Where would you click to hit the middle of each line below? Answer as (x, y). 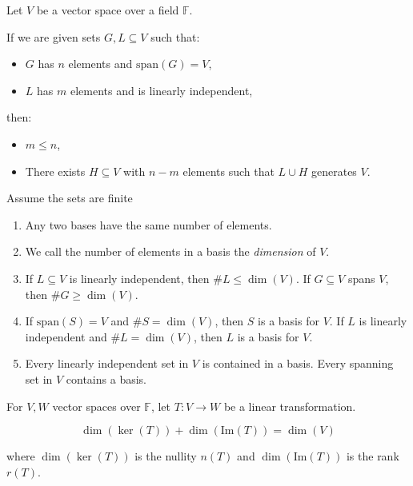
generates (334, 171)
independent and (66, 336)
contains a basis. (106, 378)
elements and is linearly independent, (161, 90)
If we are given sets (54, 36)
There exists (55, 171)
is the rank (373, 456)
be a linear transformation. (290, 406)
